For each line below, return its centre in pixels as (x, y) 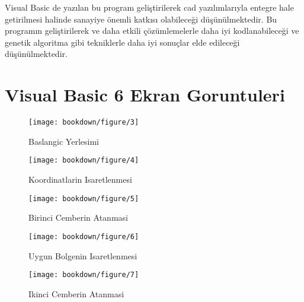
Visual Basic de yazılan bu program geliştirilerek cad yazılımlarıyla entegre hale (149, 7)
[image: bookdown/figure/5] (84, 198)
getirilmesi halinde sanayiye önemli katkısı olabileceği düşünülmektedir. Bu (141, 19)
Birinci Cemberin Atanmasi (78, 217)
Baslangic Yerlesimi (64, 141)
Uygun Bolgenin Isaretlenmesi (83, 255)
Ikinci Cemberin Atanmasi (76, 293)
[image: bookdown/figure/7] (84, 275)
